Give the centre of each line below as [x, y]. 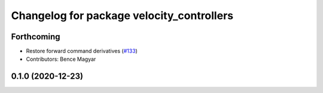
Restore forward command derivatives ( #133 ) [82, 51]
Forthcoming [36, 37]
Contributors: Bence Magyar [61, 59]
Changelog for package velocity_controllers [122, 15]
